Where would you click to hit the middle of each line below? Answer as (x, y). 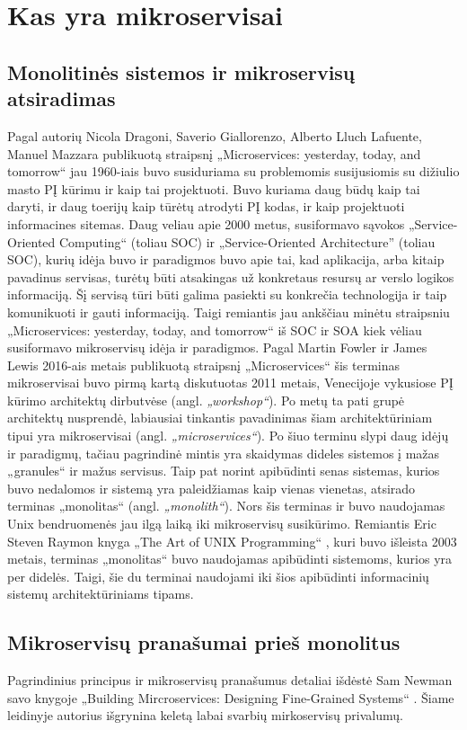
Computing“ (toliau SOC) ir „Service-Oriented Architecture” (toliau (247, 241)
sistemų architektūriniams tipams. (101, 594)
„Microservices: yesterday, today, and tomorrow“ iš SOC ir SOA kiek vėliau (215, 329)
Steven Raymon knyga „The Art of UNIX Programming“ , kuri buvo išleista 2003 (232, 541)
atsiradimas (62, 98)
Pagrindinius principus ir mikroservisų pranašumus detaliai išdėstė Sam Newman (230, 680)
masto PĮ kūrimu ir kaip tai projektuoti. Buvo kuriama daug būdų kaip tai (214, 188)
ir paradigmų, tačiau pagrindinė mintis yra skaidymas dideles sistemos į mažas (224, 453)
